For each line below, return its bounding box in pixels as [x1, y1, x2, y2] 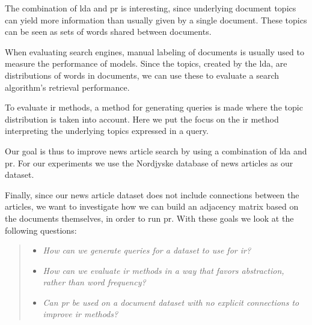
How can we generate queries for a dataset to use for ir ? [43, 244, 251, 257]
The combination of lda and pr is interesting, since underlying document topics [5, 2, 296, 14]
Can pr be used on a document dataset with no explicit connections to [43, 296, 299, 308]
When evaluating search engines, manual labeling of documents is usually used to [5, 45, 304, 58]
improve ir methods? [43, 308, 118, 320]
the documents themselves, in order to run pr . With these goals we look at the [5, 211, 294, 224]
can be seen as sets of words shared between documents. [5, 25, 212, 38]
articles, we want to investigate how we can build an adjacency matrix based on [5, 200, 299, 213]
